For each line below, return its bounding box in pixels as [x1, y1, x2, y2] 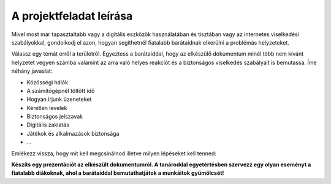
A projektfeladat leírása [11, 9, 133, 23]
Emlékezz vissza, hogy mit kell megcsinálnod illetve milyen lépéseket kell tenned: [11, 150, 217, 157]
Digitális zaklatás [26, 121, 70, 128]
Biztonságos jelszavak [26, 113, 83, 120]
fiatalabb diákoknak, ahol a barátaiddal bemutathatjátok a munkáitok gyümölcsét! [11, 169, 224, 177]
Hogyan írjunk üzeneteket [26, 95, 92, 103]
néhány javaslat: [11, 67, 53, 75]
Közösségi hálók [26, 78, 69, 86]
